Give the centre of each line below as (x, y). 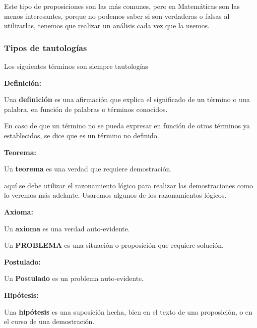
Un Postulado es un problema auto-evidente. (74, 278)
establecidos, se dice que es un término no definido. (82, 135)
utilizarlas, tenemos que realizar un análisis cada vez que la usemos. (107, 26)
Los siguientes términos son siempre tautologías (76, 66)
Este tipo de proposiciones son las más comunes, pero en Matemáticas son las (122, 6)
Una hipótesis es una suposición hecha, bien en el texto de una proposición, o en (128, 311)
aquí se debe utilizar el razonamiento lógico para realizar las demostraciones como (128, 185)
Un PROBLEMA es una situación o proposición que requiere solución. (114, 245)
